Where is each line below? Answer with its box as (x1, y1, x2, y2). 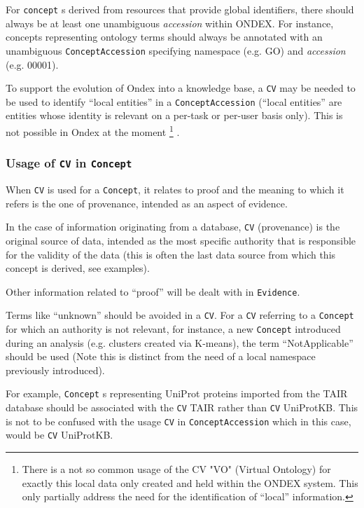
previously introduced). (6, 362, 105, 377)
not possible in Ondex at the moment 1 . (6, 123, 180, 139)
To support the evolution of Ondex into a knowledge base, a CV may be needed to (6, 81, 356, 95)
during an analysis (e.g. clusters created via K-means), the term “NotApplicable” (6, 335, 353, 350)
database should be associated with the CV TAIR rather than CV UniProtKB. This (6, 400, 358, 415)
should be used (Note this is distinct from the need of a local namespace (6, 349, 316, 364)
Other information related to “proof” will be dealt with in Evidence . (6, 284, 300, 298)
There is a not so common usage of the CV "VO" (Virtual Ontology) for (22, 462, 331, 476)
